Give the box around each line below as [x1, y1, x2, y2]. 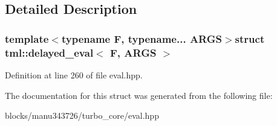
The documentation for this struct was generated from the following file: [5, 89, 273, 101]
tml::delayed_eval [5, 45, 94, 60]
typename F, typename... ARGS [61, 31, 222, 46]
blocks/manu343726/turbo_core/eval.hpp [5, 109, 159, 122]
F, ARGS [110, 45, 157, 60]
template [5, 31, 49, 46]
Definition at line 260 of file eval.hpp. [5, 68, 143, 81]
